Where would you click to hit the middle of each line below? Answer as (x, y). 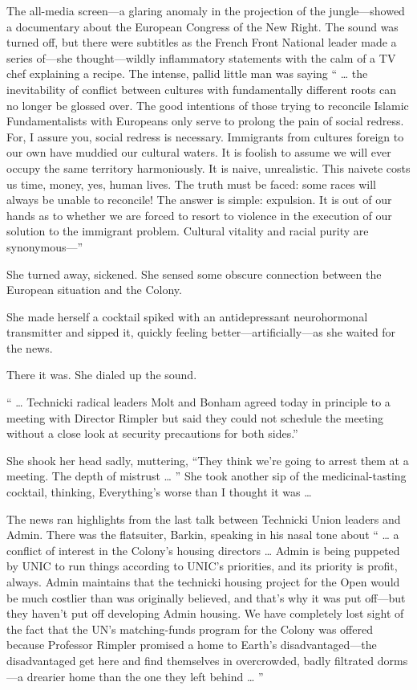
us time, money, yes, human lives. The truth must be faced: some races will (191, 184)
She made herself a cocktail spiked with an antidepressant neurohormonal (187, 316)
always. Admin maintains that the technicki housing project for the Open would (203, 582)
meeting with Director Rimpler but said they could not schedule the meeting (195, 417)
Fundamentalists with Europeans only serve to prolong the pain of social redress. (205, 121)
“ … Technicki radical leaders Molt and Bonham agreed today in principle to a (198, 402)
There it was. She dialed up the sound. (102, 375)
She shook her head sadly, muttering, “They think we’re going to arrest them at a (208, 460)
